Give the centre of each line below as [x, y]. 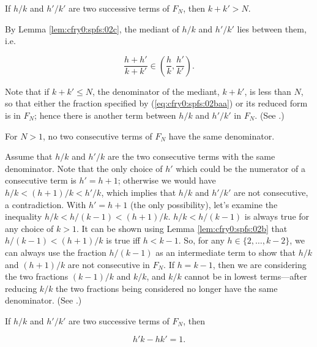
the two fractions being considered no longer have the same [167, 288]
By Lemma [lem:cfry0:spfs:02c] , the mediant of [92, 28]
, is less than [268, 91]
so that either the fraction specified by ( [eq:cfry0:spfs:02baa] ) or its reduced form [156, 103]
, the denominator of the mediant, [156, 91]
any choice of [29, 228]
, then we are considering [259, 264]
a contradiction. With [46, 204]
